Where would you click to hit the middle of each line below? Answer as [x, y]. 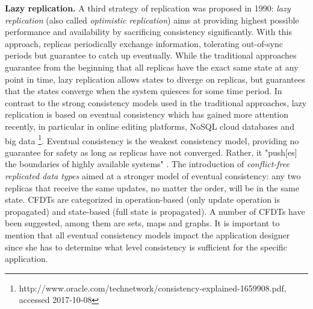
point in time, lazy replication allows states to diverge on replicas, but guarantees [155, 79]
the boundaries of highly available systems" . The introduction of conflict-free [147, 164]
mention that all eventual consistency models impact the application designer [147, 234]
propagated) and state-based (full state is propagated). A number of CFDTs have [155, 211]
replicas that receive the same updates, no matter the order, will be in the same [152, 187]
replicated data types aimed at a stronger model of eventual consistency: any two [153, 175]
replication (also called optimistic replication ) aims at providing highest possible [152, 20]
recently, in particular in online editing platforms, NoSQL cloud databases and [150, 126]
